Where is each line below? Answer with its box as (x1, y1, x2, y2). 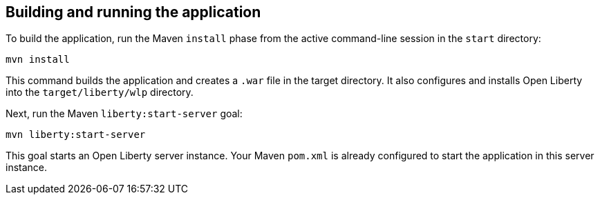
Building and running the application (6, 3, 261, 21)
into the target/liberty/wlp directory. (6, 86, 194, 99)
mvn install (6, 54, 70, 66)
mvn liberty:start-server (6, 129, 146, 141)
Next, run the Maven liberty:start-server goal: (6, 108, 243, 120)
